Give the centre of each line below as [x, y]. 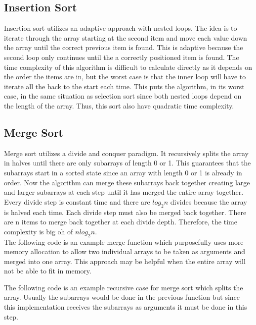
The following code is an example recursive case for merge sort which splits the [124, 287]
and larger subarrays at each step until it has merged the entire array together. [124, 192]
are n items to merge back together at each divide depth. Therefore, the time [121, 222]
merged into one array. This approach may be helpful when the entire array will [125, 261]
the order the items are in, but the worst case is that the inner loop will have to [125, 77]
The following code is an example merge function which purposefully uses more [124, 242]
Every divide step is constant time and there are [77, 201]
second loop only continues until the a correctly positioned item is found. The [122, 57]
